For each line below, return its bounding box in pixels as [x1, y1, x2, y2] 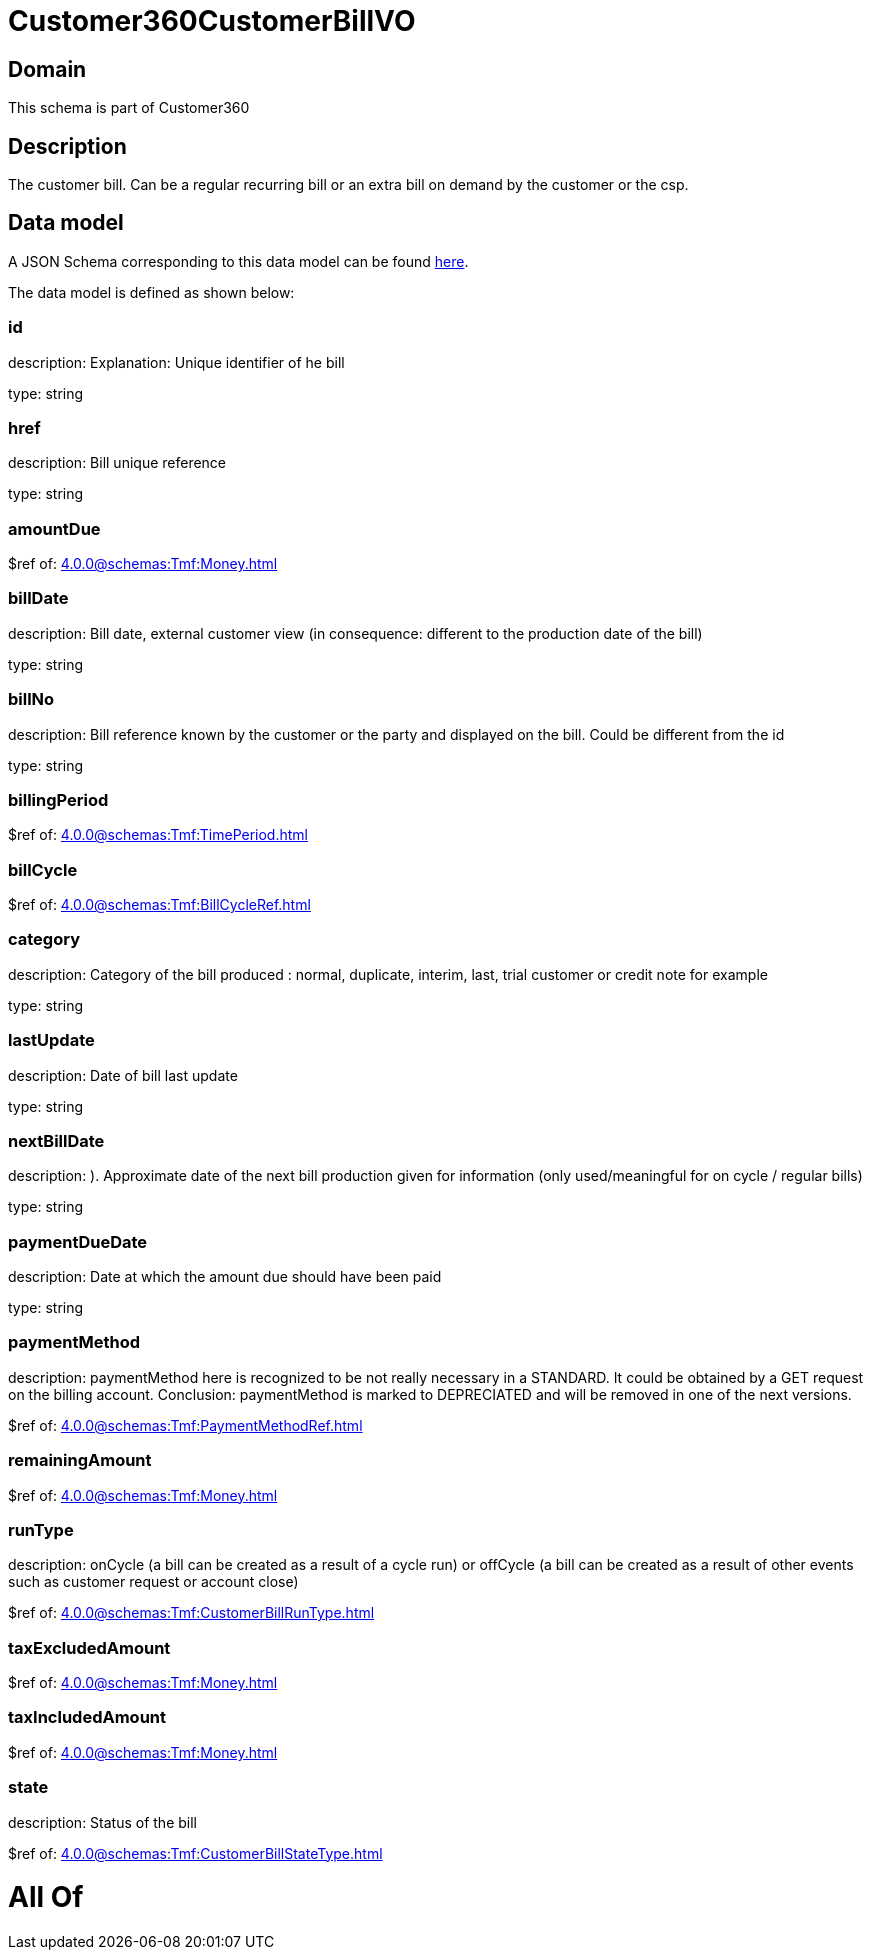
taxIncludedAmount [8, 1707, 166, 1728]
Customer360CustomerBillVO [8, 4, 416, 38]
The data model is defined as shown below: [8, 283, 295, 301]
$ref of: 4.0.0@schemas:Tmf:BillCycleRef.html [8, 896, 311, 914]
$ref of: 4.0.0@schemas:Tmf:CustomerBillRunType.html [8, 1604, 375, 1622]
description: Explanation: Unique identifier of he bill [8, 353, 345, 371]
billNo [8, 689, 55, 710]
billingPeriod [8, 789, 109, 810]
